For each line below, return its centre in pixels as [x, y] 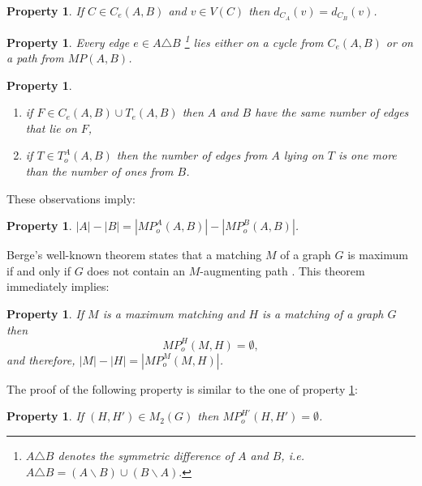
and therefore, [41, 359]
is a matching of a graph [323, 314]
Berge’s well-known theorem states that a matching [134, 255]
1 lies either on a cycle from [254, 40]
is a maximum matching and [174, 314]
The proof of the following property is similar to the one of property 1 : [182, 388]
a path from [35, 58]
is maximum [378, 255]
